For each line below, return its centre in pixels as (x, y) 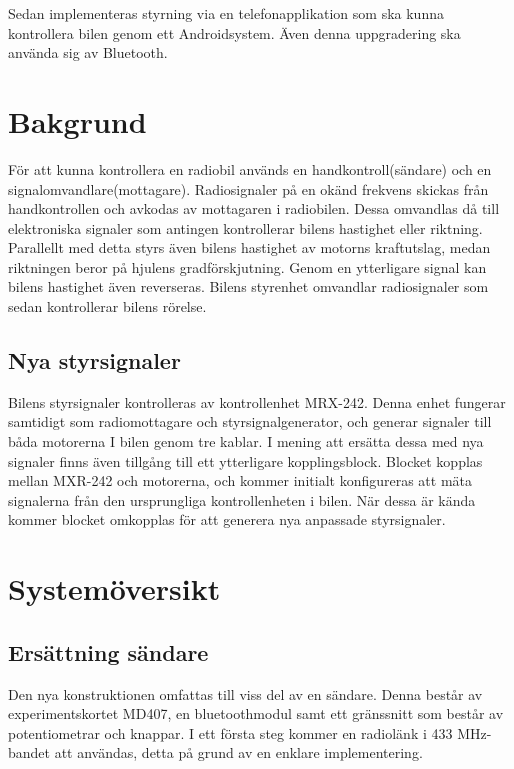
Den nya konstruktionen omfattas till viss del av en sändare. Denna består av (245, 693)
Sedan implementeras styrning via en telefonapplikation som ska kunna (226, 13)
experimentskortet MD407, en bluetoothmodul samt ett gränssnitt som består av (256, 713)
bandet (29, 752)
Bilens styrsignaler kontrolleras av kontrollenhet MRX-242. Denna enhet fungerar (257, 401)
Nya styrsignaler (94, 360)
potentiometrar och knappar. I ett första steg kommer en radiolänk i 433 (230, 732)
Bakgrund (77, 120)
